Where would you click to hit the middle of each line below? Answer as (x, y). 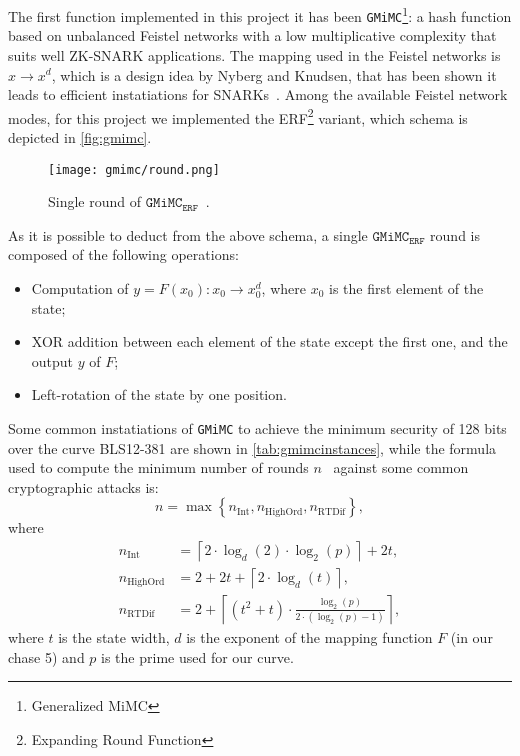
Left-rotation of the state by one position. (159, 394)
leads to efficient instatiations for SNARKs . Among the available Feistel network (258, 94)
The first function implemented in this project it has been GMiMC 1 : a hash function (260, 14)
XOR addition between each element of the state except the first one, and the (269, 341)
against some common (401, 467)
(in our (471, 637)
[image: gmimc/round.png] (134, 169)
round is (455, 234)
